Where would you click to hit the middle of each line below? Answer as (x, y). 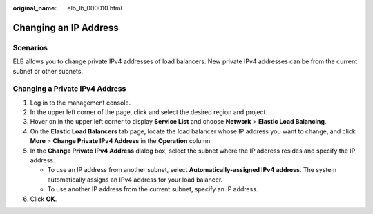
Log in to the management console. (80, 103)
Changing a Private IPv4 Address (69, 89)
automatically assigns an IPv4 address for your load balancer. (135, 180)
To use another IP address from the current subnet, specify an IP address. (153, 189)
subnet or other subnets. (48, 71)
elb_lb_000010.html (95, 8)
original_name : (35, 8)
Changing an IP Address (66, 28)
